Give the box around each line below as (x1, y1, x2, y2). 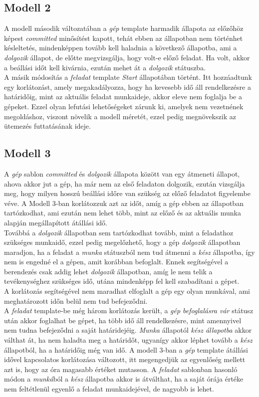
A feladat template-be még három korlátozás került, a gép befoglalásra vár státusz (4, 305, 254, 316)
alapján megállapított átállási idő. (4, 217, 108, 227)
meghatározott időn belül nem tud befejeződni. (4, 295, 148, 306)
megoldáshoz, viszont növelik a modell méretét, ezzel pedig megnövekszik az (4, 111, 236, 121)
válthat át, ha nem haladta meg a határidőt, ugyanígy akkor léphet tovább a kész (4, 335, 253, 345)
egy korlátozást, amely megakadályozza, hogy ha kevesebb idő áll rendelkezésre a (4, 81, 251, 92)
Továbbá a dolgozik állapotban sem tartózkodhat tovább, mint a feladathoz (4, 227, 234, 237)
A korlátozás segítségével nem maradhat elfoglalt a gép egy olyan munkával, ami (4, 286, 250, 296)
